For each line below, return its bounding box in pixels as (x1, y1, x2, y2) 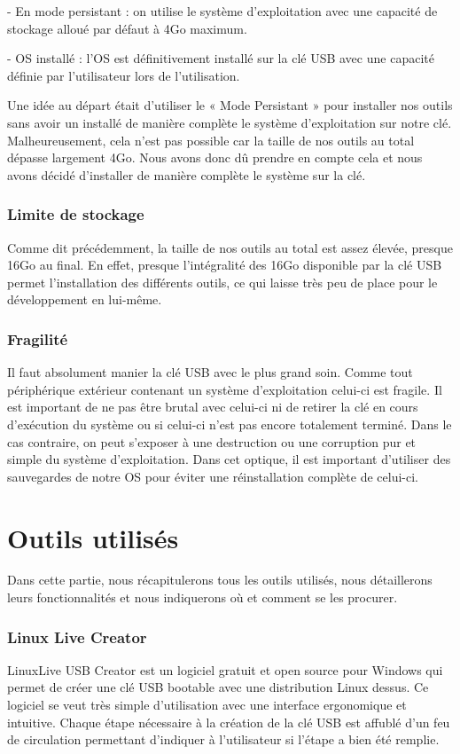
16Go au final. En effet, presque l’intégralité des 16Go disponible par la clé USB (7, 255, 442, 274)
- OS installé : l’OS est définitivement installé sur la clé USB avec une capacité (7, 49, 434, 67)
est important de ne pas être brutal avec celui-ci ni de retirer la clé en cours (7, 397, 418, 416)
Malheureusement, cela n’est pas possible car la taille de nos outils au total (7, 130, 415, 149)
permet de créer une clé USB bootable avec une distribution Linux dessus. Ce (7, 678, 429, 696)
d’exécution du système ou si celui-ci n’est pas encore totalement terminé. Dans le (7, 414, 452, 433)
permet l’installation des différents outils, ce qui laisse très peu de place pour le (7, 272, 438, 291)
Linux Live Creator (7, 625, 147, 648)
